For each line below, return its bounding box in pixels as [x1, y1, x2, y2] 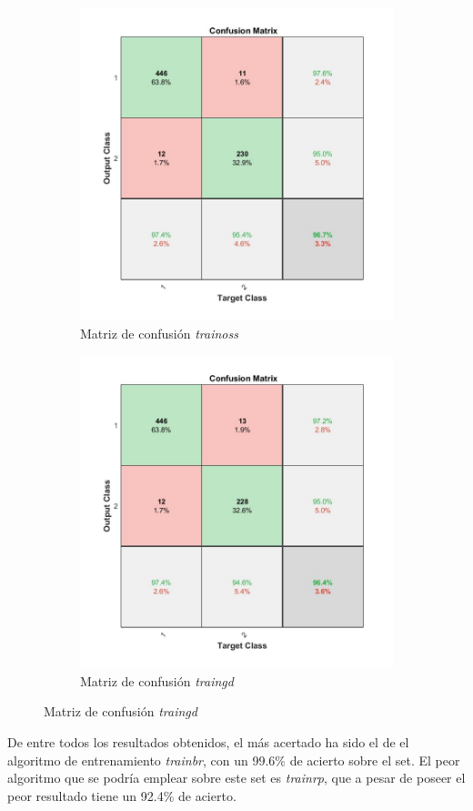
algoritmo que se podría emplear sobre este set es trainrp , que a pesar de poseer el [7, 768, 466, 787]
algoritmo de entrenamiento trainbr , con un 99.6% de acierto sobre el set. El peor [7, 750, 460, 769]
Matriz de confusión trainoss [80, 323, 238, 342]
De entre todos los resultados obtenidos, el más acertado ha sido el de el [7, 732, 409, 751]
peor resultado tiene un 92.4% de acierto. [7, 786, 236, 805]
